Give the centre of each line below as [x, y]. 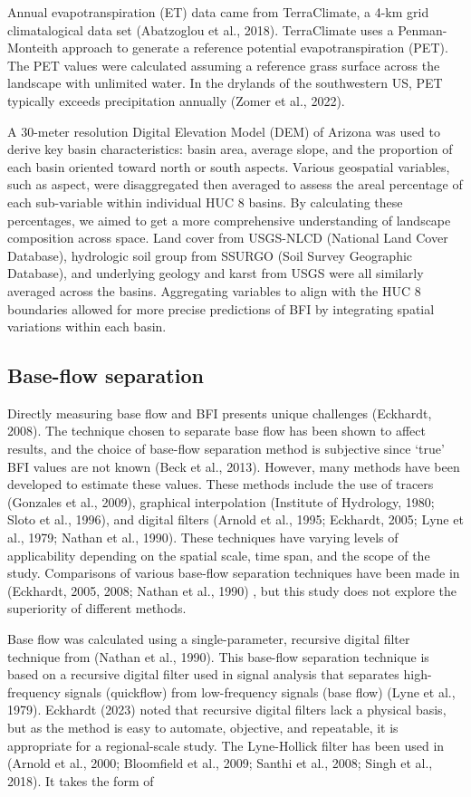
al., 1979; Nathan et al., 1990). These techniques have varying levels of [203, 538]
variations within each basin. [87, 326]
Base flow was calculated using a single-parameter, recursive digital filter [209, 639]
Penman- [423, 29]
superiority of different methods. [97, 608]
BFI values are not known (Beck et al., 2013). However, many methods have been [234, 466]
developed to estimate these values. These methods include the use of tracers [221, 484]
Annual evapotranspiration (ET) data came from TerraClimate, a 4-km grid [218, 12]
